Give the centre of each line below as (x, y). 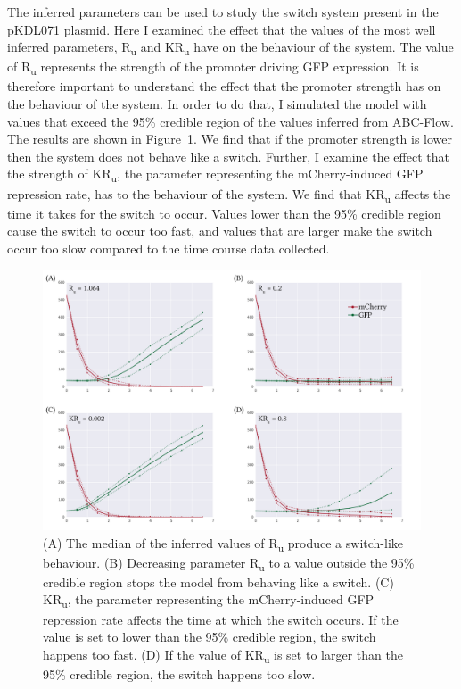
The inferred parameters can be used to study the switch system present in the (223, 12)
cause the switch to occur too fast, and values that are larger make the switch (220, 231)
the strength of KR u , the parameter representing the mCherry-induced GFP (215, 175)
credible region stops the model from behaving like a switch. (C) (218, 581)
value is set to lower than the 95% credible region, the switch (210, 637)
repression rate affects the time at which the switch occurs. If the (221, 619)
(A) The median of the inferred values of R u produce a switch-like (223, 544)
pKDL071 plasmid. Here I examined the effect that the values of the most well (222, 29)
